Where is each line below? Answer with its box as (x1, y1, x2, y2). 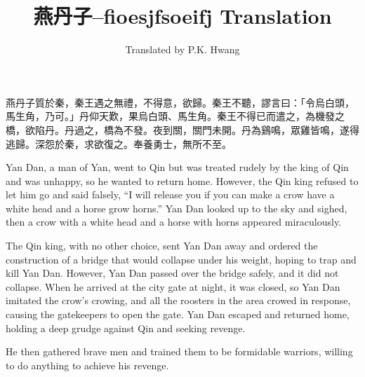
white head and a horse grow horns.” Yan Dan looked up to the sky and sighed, (6, 200, 347, 215)
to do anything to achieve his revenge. (6, 357, 169, 372)
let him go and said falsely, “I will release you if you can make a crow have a (6, 187, 335, 202)
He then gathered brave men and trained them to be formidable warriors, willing (6, 344, 353, 359)
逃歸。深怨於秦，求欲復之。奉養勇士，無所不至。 (6, 136, 232, 151)
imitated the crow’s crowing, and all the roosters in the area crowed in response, (6, 293, 351, 308)
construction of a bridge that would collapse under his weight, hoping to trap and (6, 252, 357, 266)
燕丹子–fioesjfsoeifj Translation (33, 1, 332, 30)
